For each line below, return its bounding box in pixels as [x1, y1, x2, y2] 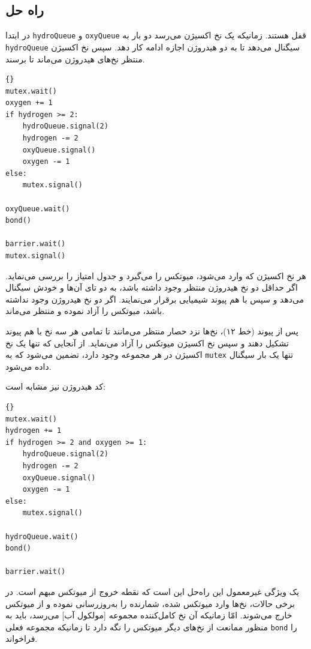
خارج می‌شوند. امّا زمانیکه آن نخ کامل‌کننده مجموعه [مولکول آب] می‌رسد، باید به [5, 609, 292, 621]
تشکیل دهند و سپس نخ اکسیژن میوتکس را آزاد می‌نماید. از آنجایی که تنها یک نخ [5, 336, 289, 349]
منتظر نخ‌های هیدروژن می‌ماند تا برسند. [5, 52, 145, 65]
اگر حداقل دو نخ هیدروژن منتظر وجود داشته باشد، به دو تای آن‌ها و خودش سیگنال [5, 281, 298, 294]
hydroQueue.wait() [5, 532, 78, 541]
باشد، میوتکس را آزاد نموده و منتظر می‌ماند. [5, 304, 165, 317]
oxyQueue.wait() [5, 204, 70, 213]
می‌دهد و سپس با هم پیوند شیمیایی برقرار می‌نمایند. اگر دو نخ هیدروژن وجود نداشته [5, 292, 304, 305]
